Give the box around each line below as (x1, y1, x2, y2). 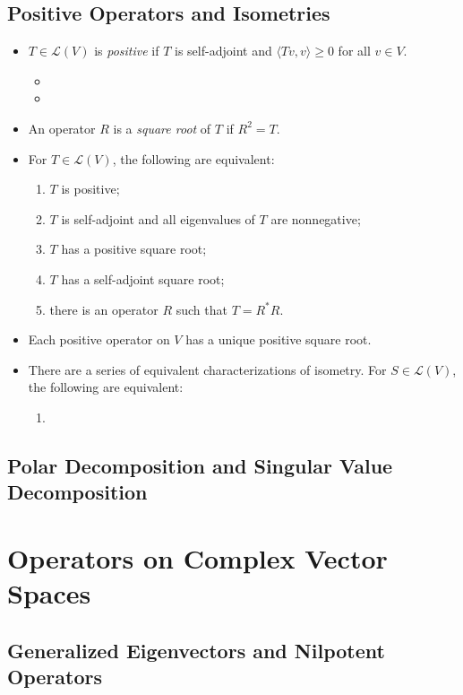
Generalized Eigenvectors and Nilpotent (7, 636, 385, 664)
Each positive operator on (28, 330, 170, 349)
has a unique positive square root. (185, 330, 372, 349)
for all (338, 41, 371, 60)
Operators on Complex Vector (7, 539, 388, 576)
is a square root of (113, 118, 211, 137)
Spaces (7, 575, 91, 612)
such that (176, 300, 227, 318)
